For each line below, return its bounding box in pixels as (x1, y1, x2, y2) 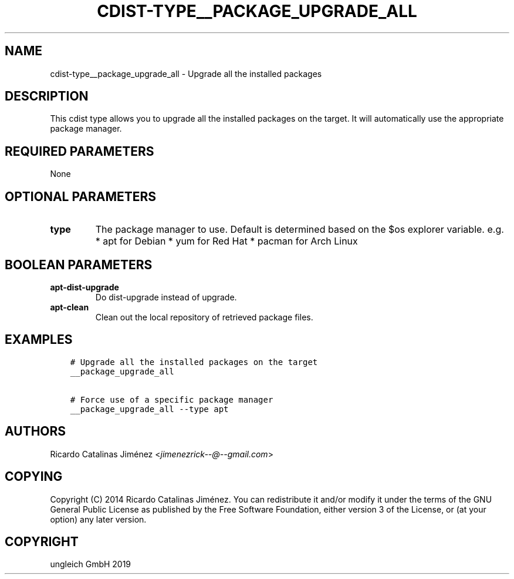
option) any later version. (50, 514, 147, 524)
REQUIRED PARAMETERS (5, 143, 154, 159)
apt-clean (50, 302, 89, 312)
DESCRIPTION (5, 89, 89, 104)
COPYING (5, 469, 63, 484)
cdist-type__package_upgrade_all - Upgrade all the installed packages (50, 68, 322, 79)
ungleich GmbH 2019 (50, 559, 131, 570)
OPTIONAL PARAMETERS (5, 189, 157, 204)
